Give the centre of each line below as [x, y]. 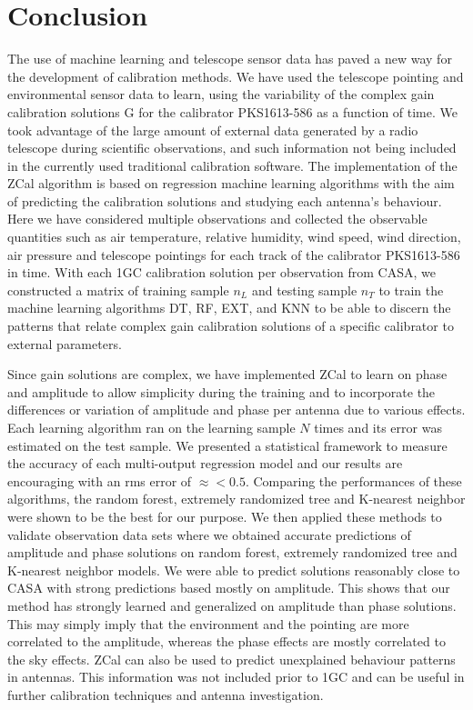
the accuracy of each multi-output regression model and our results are [205, 463]
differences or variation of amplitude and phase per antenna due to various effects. [236, 410]
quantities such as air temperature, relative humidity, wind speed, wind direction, [234, 237]
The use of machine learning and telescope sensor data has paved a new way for [230, 59]
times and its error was [378, 427]
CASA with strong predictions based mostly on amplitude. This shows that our [229, 588]
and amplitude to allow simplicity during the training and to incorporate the [221, 391]
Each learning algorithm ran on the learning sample [151, 427]
